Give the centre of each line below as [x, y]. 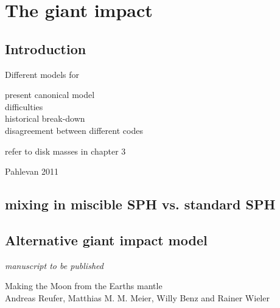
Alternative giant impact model [106, 240]
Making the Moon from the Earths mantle [84, 286]
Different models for [42, 74]
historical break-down [45, 118]
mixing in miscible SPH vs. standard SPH [140, 204]
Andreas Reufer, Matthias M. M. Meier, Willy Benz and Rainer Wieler [137, 297]
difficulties [24, 106]
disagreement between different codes [74, 130]
